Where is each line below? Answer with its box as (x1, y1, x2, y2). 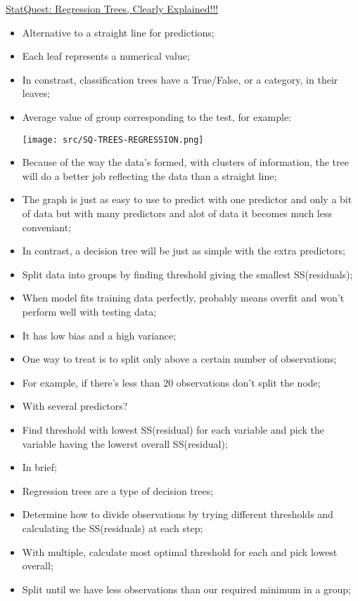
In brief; (22, 460, 57, 474)
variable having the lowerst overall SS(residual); (22, 436, 228, 451)
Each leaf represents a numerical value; (22, 49, 190, 63)
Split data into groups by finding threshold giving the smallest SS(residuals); (22, 266, 353, 281)
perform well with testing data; (22, 304, 157, 318)
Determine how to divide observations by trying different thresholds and (22, 507, 333, 522)
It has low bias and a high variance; (22, 328, 177, 342)
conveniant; (22, 219, 72, 234)
